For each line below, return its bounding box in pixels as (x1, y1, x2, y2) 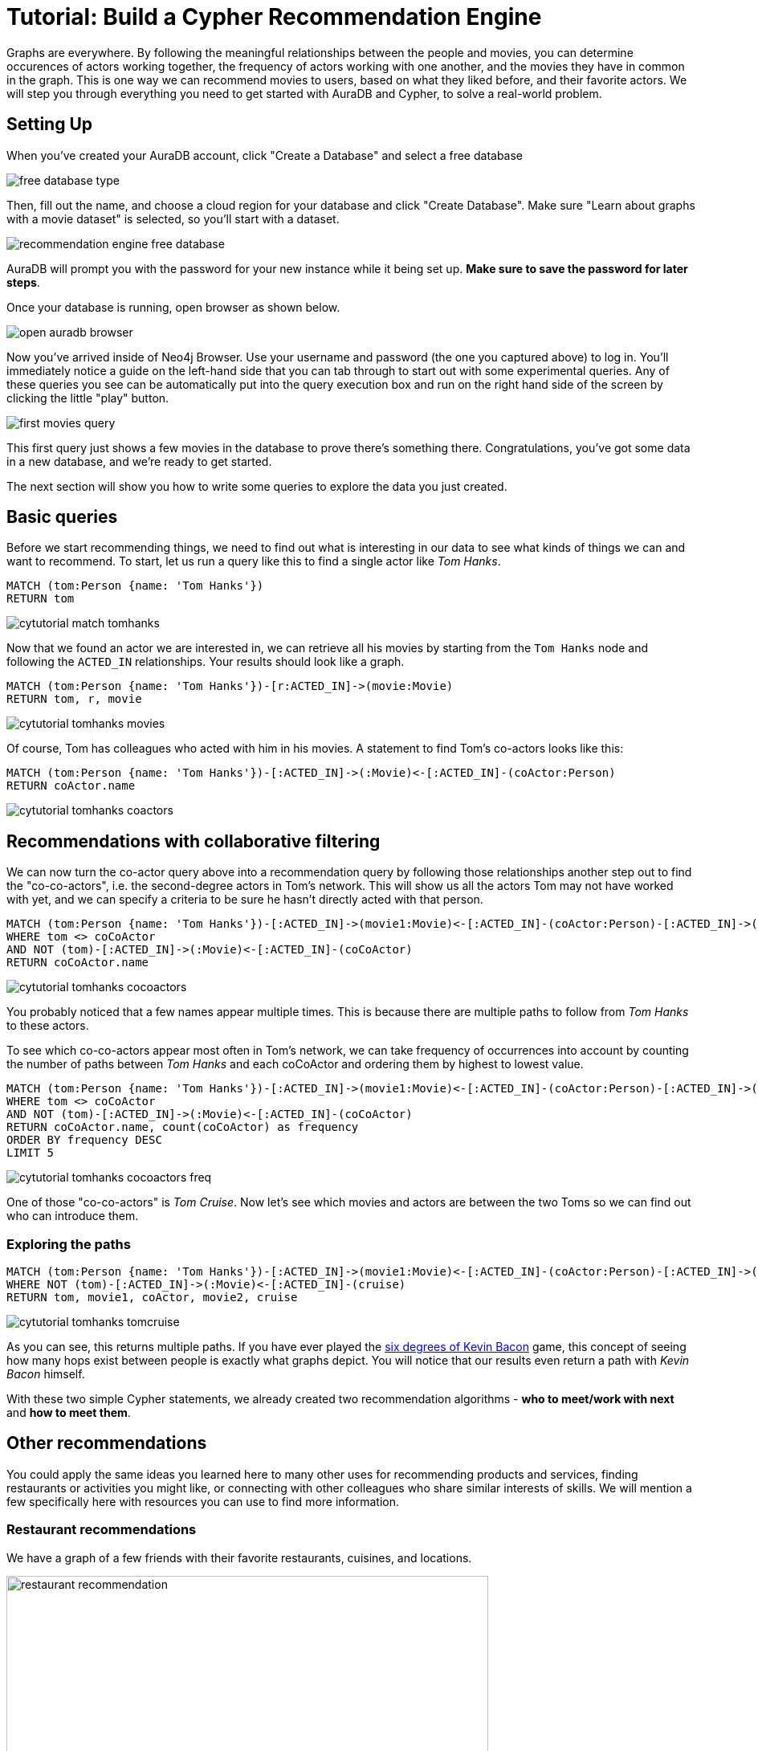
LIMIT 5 (6, 1146, 55, 1160)
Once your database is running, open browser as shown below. (6, 300, 340, 314)
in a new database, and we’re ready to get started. (6, 454, 272, 468)
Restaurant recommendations (6, 1521, 197, 1538)
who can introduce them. (6, 1209, 139, 1223)
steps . (6, 275, 40, 289)
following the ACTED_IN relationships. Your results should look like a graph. (6, 655, 405, 669)
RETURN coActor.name (6, 779, 136, 793)
